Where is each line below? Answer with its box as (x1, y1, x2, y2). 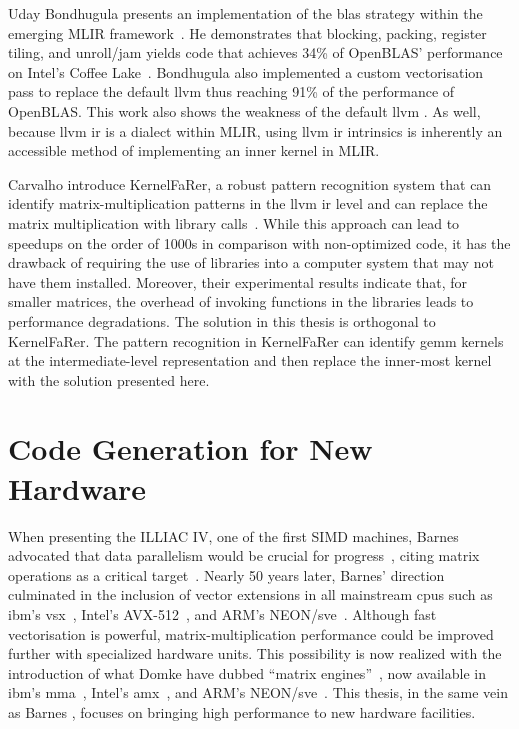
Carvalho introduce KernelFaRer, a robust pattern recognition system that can (8, 173, 492, 194)
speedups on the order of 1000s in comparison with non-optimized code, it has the (8, 232, 511, 253)
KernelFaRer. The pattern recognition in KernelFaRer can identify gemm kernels (8, 330, 504, 351)
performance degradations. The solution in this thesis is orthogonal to (8, 310, 436, 331)
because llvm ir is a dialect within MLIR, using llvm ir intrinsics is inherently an (8, 120, 503, 141)
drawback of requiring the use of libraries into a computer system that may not (8, 252, 494, 273)
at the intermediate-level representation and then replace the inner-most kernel (8, 350, 492, 371)
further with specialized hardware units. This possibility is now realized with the (8, 643, 502, 664)
